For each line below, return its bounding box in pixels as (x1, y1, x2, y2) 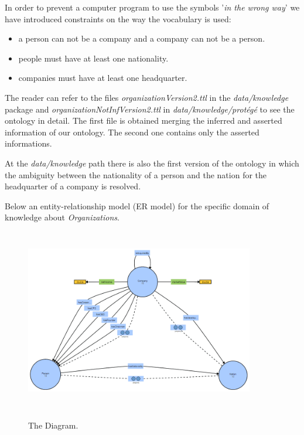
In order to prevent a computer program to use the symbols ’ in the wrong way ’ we (5, 1, 300, 13)
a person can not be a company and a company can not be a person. (18, 32, 265, 45)
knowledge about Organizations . (5, 211, 119, 223)
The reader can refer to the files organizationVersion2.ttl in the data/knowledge (5, 91, 289, 103)
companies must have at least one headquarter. (18, 72, 187, 84)
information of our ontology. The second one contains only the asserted (5, 125, 259, 138)
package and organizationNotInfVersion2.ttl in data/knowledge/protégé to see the (5, 103, 295, 115)
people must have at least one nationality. (18, 52, 169, 64)
